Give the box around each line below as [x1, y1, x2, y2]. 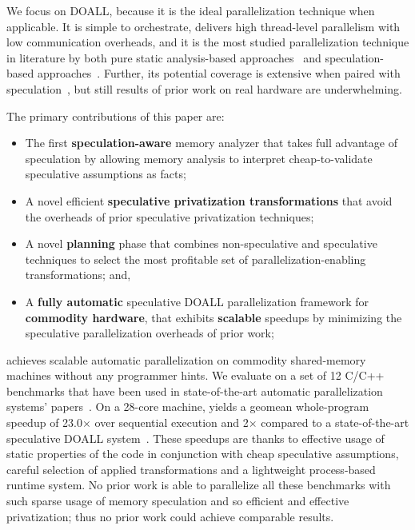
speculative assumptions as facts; [25, 165, 186, 182]
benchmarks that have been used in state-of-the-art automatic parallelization [6, 382, 383, 399]
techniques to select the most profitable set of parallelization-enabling [25, 250, 366, 267]
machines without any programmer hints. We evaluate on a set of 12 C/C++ [6, 367, 385, 384]
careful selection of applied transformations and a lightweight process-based [6, 460, 376, 477]
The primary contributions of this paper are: [6, 107, 225, 124]
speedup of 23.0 [6, 414, 82, 431]
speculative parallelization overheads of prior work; [25, 325, 274, 341]
